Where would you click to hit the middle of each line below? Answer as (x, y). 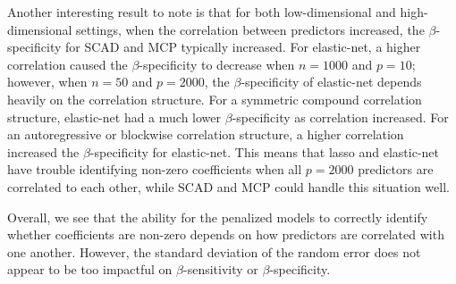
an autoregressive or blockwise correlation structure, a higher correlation (206, 134)
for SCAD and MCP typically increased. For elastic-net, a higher (243, 47)
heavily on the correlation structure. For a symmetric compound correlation (215, 99)
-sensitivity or (221, 269)
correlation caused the (68, 64)
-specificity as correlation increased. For (340, 117)
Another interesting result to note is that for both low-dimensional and (202, 12)
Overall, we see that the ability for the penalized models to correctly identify (218, 217)
